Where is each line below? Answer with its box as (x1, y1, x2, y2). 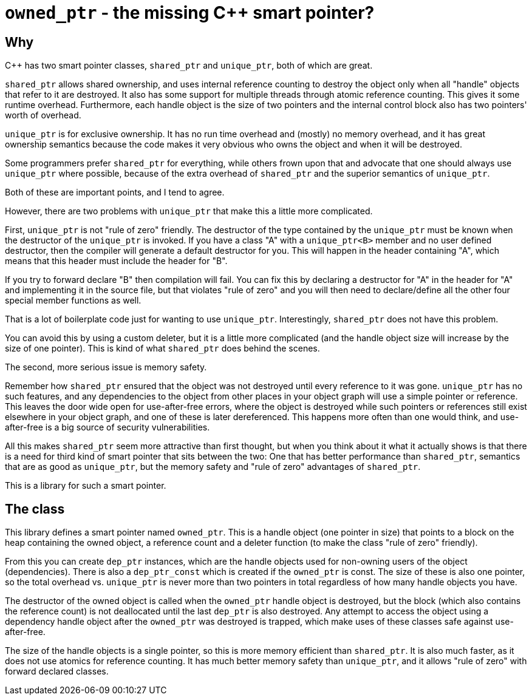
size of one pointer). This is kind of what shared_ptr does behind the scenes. (5, 343, 320, 354)
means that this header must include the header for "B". (5, 256, 228, 267)
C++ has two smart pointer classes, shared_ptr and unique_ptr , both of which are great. (5, 60, 373, 71)
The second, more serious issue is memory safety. (5, 362, 207, 373)
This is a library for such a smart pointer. (5, 480, 166, 491)
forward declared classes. (5, 666, 109, 677)
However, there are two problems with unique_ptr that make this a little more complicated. (5, 206, 373, 217)
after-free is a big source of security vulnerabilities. (5, 422, 210, 433)
